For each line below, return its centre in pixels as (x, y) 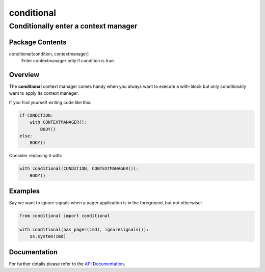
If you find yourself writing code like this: (50, 102)
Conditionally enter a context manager (73, 26)
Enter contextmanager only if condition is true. (68, 61)
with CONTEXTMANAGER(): (58, 122)
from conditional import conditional (65, 216)
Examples (25, 191)
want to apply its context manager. (44, 93)
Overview (24, 74)
